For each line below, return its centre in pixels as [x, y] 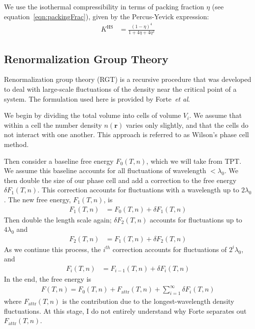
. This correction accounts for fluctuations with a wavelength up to [138, 190]
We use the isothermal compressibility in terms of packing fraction [104, 6]
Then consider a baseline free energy [59, 161]
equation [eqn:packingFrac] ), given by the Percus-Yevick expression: [107, 16]
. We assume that [216, 115]
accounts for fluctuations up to [196, 219]
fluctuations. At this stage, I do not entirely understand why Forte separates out [125, 311]
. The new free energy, [37, 199]
